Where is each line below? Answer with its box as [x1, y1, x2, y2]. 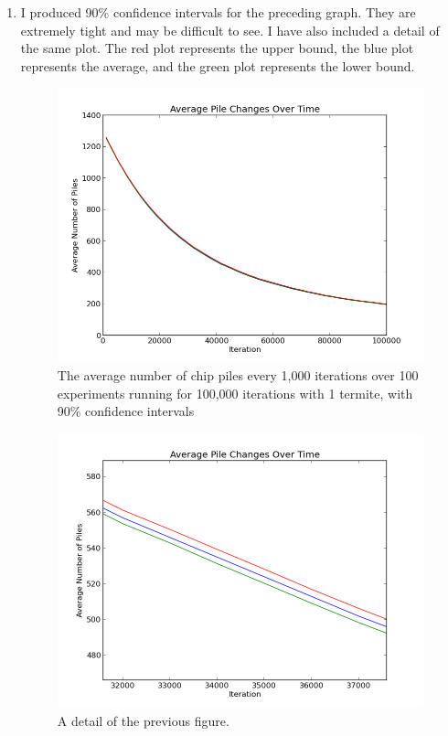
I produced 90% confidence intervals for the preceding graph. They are [20, 3, 416, 21]
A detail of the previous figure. [57, 710, 229, 730]
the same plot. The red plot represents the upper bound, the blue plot [20, 38, 414, 58]
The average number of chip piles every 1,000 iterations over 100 [57, 366, 419, 385]
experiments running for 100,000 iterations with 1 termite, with [57, 383, 413, 402]
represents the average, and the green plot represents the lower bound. [20, 56, 415, 75]
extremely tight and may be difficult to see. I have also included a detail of [20, 20, 440, 39]
